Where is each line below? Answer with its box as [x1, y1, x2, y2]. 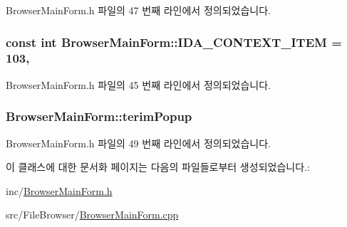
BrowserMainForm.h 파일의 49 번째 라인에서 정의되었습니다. [6, 135, 271, 150]
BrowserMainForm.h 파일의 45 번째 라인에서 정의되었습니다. [6, 77, 271, 92]
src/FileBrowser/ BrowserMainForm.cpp [6, 207, 179, 222]
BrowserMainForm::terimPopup [6, 107, 192, 125]
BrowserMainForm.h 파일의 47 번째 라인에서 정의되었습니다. [6, 3, 271, 17]
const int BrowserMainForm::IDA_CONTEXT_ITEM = [6, 33, 342, 51]
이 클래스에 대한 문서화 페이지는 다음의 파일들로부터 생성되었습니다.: [6, 159, 310, 174]
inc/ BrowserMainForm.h [6, 183, 113, 198]
